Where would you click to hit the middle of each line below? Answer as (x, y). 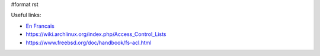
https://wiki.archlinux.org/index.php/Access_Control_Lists (96, 34)
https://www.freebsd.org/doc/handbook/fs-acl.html (89, 42)
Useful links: (26, 15)
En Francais (40, 26)
